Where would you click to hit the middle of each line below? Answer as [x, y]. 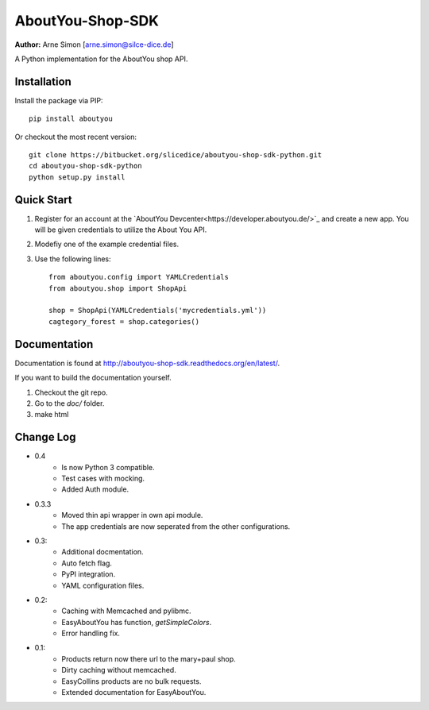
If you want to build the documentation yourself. [93, 378]
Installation [43, 81]
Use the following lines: [73, 259]
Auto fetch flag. [87, 563]
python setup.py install [77, 177]
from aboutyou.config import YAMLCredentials [139, 277]
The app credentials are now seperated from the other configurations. [176, 526]
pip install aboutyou [71, 119]
